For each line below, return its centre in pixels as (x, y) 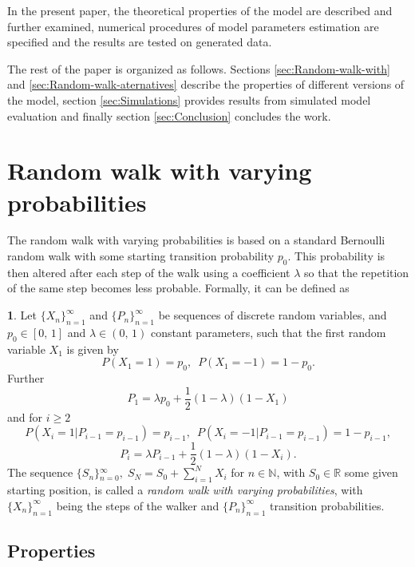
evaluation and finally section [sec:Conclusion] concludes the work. (169, 115)
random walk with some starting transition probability (141, 256)
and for (25, 416)
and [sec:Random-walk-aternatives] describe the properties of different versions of (206, 84)
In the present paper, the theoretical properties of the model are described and (200, 10)
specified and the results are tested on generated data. (140, 42)
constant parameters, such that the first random (268, 332)
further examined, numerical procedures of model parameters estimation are (193, 26)
